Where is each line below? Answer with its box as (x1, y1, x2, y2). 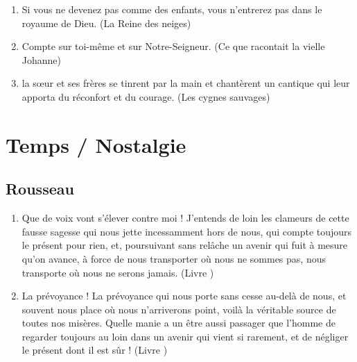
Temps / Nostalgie (6, 130, 186, 158)
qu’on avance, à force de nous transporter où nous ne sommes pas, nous (21, 251, 326, 265)
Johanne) (21, 52, 62, 67)
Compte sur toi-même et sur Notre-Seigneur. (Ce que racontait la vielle (21, 39, 325, 54)
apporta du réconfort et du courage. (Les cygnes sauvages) (21, 89, 270, 104)
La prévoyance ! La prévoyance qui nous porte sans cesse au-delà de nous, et (21, 288, 347, 303)
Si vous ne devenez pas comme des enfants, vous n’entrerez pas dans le (21, 2, 322, 16)
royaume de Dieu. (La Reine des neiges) (21, 15, 191, 30)
